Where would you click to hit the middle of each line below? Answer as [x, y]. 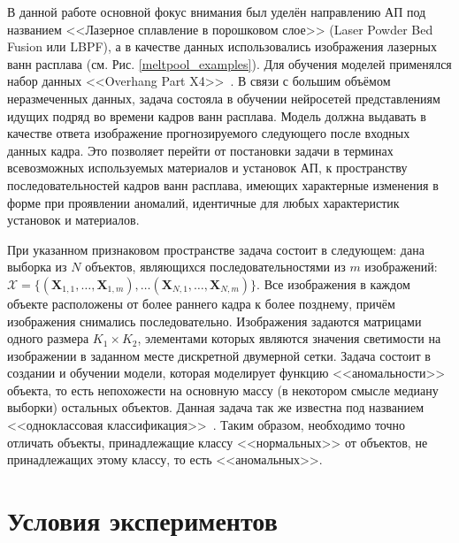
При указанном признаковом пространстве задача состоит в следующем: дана [216, 249]
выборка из [37, 267]
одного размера [48, 338]
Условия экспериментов [142, 520]
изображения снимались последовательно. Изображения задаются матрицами [214, 321]
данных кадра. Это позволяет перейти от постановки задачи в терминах [200, 150]
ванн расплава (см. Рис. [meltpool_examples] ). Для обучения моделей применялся [229, 63]
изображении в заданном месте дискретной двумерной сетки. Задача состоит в [219, 355]
